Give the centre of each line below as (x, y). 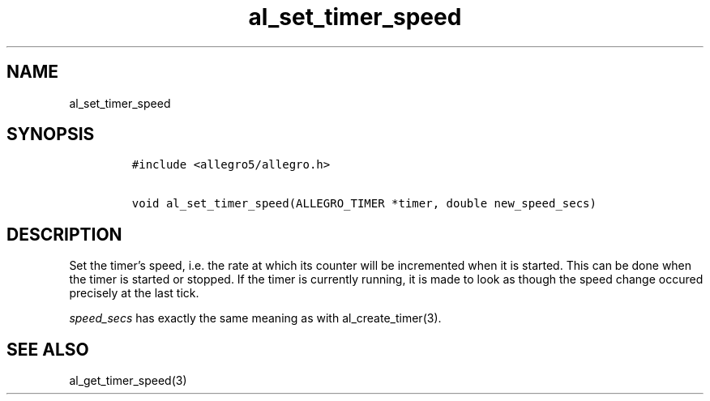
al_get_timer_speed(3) (128, 381)
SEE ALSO (48, 349)
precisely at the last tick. (134, 293)
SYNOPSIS (51, 134)
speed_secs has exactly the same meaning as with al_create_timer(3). (255, 318)
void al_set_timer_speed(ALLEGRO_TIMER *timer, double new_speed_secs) (364, 204)
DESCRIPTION (64, 234)
